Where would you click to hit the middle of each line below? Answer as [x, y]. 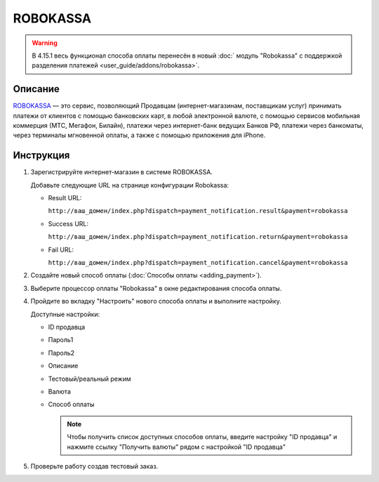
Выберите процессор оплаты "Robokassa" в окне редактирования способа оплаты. [156, 288]
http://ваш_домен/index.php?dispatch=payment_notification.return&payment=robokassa [198, 237]
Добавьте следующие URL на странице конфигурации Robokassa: [130, 185]
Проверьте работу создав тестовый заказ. [94, 466]
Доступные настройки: [65, 314]
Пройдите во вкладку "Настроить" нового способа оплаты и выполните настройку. [156, 301]
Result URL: [65, 198]
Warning [45, 43]
